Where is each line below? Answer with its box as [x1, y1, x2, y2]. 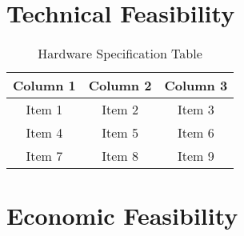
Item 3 [177, 100, 214, 119]
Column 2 [88, 76, 152, 95]
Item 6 [177, 123, 214, 142]
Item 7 [26, 146, 63, 166]
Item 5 [102, 123, 138, 142]
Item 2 [102, 100, 138, 119]
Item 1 [26, 100, 63, 119]
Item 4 [26, 123, 63, 142]
